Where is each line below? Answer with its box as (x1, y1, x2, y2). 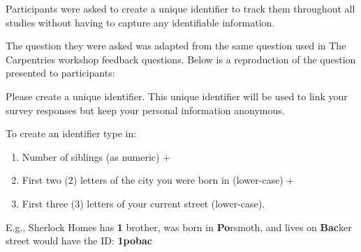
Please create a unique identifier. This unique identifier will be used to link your (6, 88, 348, 103)
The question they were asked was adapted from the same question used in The (6, 38, 346, 53)
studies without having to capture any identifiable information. (6, 15, 275, 29)
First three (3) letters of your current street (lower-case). (22, 196, 265, 210)
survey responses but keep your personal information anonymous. (6, 102, 285, 117)
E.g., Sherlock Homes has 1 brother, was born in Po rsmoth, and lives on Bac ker (6, 219, 352, 234)
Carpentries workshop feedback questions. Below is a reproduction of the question (6, 52, 356, 66)
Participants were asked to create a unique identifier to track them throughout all (6, 1, 355, 15)
